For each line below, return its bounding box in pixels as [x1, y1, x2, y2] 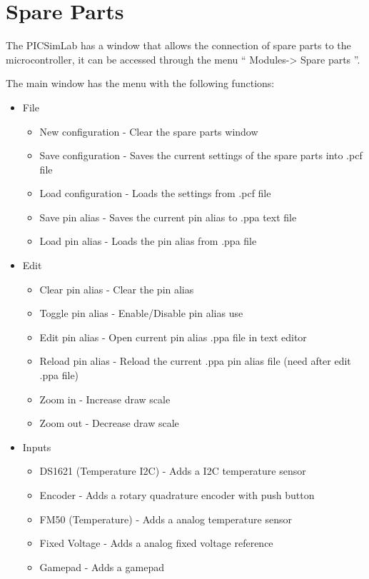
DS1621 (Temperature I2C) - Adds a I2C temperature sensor [39, 463, 306, 478]
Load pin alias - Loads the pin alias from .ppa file [39, 233, 257, 248]
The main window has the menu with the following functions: [6, 76, 275, 91]
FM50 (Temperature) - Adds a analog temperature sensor [39, 511, 292, 526]
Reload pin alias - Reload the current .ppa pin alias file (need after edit [39, 353, 351, 368]
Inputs [22, 439, 51, 454]
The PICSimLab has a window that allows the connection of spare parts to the [6, 38, 351, 53]
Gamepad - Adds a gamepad [39, 559, 164, 574]
